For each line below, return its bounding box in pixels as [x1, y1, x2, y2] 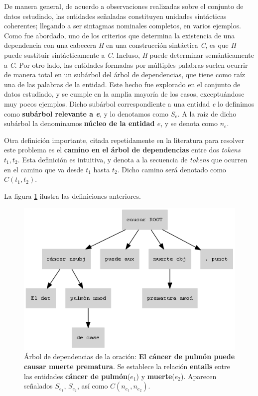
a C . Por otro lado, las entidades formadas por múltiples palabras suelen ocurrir [4, 59, 248, 70]
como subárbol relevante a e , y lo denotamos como [4, 108, 169, 119]
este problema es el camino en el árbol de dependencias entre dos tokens [4, 144, 241, 155]
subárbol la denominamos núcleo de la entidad [4, 118, 155, 129]
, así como [77, 381, 108, 391]
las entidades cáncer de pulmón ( [24, 371, 130, 381]
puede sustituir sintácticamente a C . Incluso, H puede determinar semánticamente [4, 49, 254, 60]
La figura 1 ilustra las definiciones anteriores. [4, 190, 141, 201]
